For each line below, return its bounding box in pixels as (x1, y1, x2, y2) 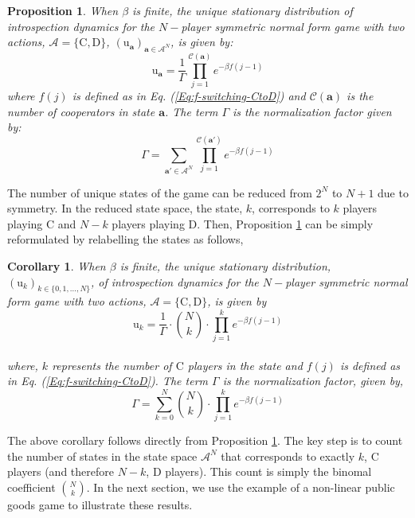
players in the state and (187, 356, 303, 373)
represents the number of (52, 356, 172, 373)
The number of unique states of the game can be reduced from (7, 184, 312, 201)
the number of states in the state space (7, 447, 198, 464)
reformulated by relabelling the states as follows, (7, 231, 244, 247)
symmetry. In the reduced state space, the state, (7, 200, 243, 216)
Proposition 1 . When (7, 2, 119, 18)
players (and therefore (7, 463, 114, 480)
